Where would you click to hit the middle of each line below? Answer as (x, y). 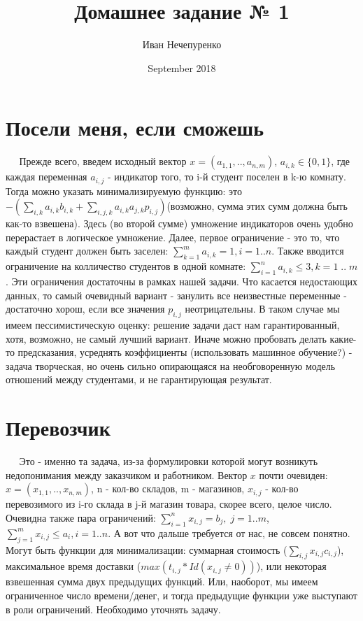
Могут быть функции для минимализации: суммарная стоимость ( (147, 549)
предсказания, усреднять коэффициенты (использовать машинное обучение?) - (185, 352)
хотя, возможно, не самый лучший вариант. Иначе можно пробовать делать (166, 338)
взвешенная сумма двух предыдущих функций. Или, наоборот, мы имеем (162, 581)
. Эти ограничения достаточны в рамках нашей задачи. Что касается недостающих (181, 281)
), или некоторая (291, 566)
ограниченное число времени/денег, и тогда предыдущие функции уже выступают (181, 595)
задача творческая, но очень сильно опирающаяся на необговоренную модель (171, 365)
